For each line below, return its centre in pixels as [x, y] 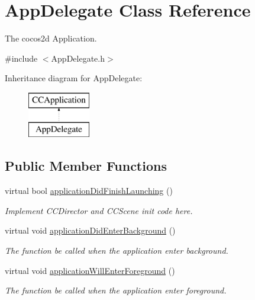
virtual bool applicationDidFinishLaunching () [89, 191]
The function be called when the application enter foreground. [116, 290]
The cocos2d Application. [51, 38]
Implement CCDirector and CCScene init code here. [99, 210]
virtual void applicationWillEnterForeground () [90, 270]
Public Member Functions [86, 166]
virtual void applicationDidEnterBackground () [90, 230]
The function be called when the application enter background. [117, 250]
